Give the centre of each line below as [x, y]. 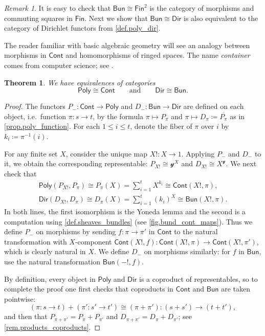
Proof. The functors [35, 106]
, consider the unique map [106, 153]
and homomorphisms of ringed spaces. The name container [158, 55]
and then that [26, 316]
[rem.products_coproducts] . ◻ [52, 327]
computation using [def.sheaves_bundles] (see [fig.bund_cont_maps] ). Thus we [128, 221]
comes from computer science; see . [59, 65]
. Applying [198, 153]
